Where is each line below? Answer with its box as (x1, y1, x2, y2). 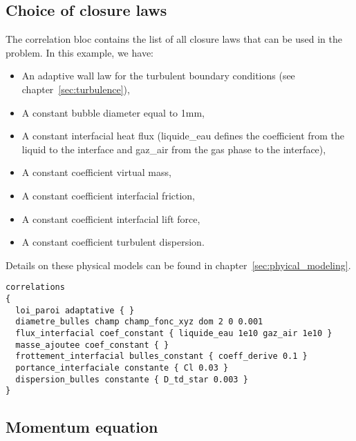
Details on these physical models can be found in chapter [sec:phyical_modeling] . (6, 257, 351, 272)
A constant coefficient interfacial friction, (21, 188, 196, 202)
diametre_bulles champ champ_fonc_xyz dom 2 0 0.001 (15, 317, 263, 327)
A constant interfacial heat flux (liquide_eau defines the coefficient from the (21, 128, 344, 143)
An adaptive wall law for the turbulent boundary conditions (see (21, 68, 295, 83)
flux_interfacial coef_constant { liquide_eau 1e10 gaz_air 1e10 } (15, 328, 332, 338)
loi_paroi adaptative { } (15, 305, 135, 315)
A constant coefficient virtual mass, (21, 165, 171, 179)
